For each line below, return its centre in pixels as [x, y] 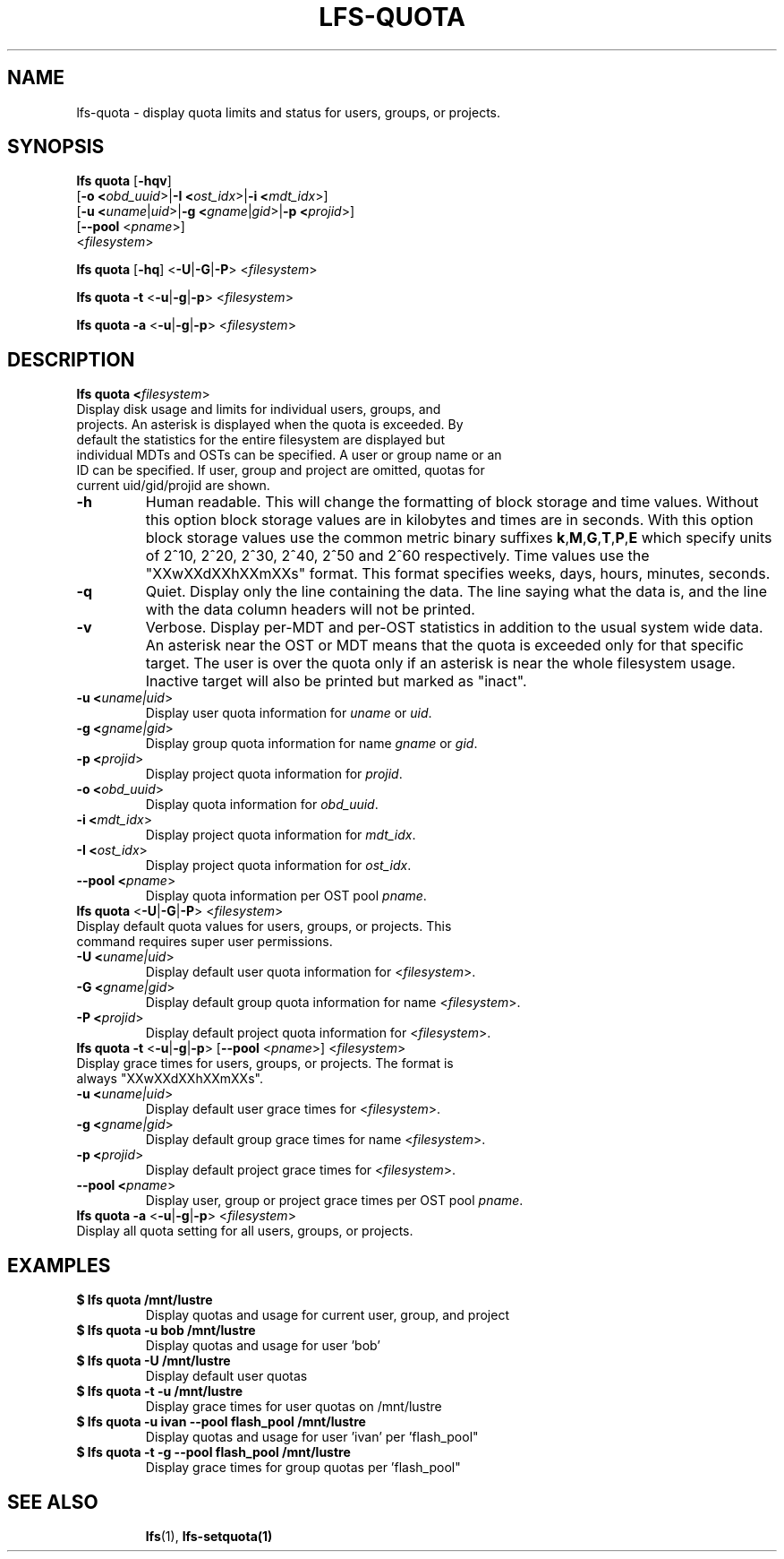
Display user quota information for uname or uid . [289, 713]
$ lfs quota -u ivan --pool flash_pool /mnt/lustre [221, 1422]
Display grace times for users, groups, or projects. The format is [265, 1064]
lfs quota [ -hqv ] [124, 181]
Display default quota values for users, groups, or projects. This [264, 926]
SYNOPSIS [56, 147]
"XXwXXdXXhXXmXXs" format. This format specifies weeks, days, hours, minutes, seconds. [458, 574]
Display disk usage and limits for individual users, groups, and [259, 409]
